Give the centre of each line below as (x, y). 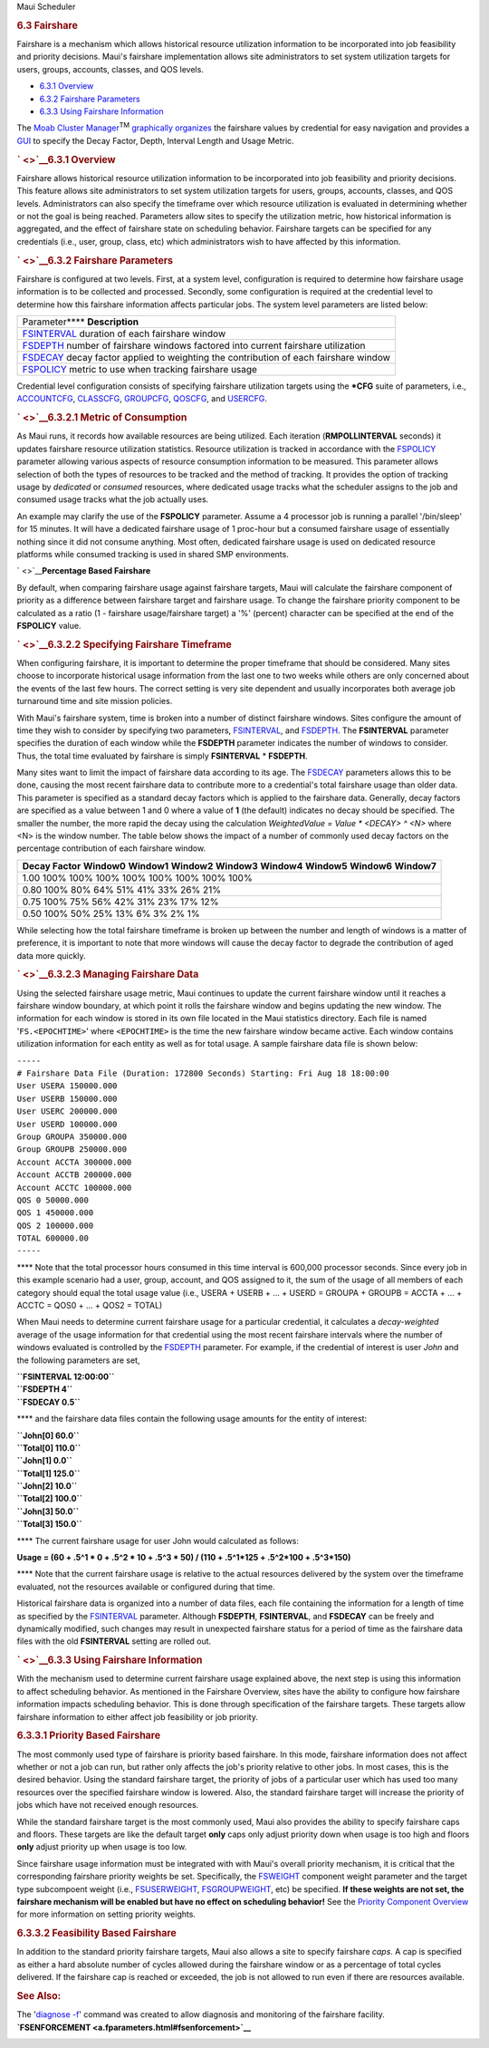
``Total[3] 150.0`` (49, 1524)
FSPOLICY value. (49, 625)
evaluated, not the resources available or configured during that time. (146, 1587)
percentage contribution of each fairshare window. (111, 848)
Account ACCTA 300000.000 (74, 1162)
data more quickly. (51, 955)
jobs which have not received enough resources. (108, 1805)
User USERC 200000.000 (67, 1111)
